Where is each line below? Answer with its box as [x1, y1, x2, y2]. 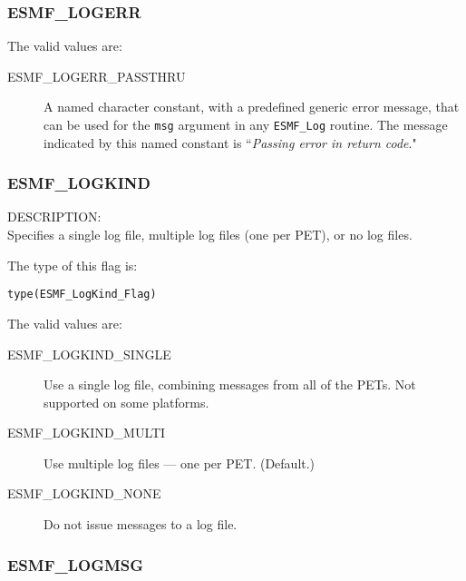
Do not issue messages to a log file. [44, 515, 238, 534]
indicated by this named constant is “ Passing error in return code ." [44, 133, 417, 152]
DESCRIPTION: [7, 207, 102, 226]
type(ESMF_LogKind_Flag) [7, 288, 157, 301]
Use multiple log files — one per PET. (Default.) [44, 453, 316, 472]
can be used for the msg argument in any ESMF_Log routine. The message [44, 115, 448, 133]
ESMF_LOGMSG [7, 553, 144, 576]
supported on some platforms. [44, 392, 209, 411]
